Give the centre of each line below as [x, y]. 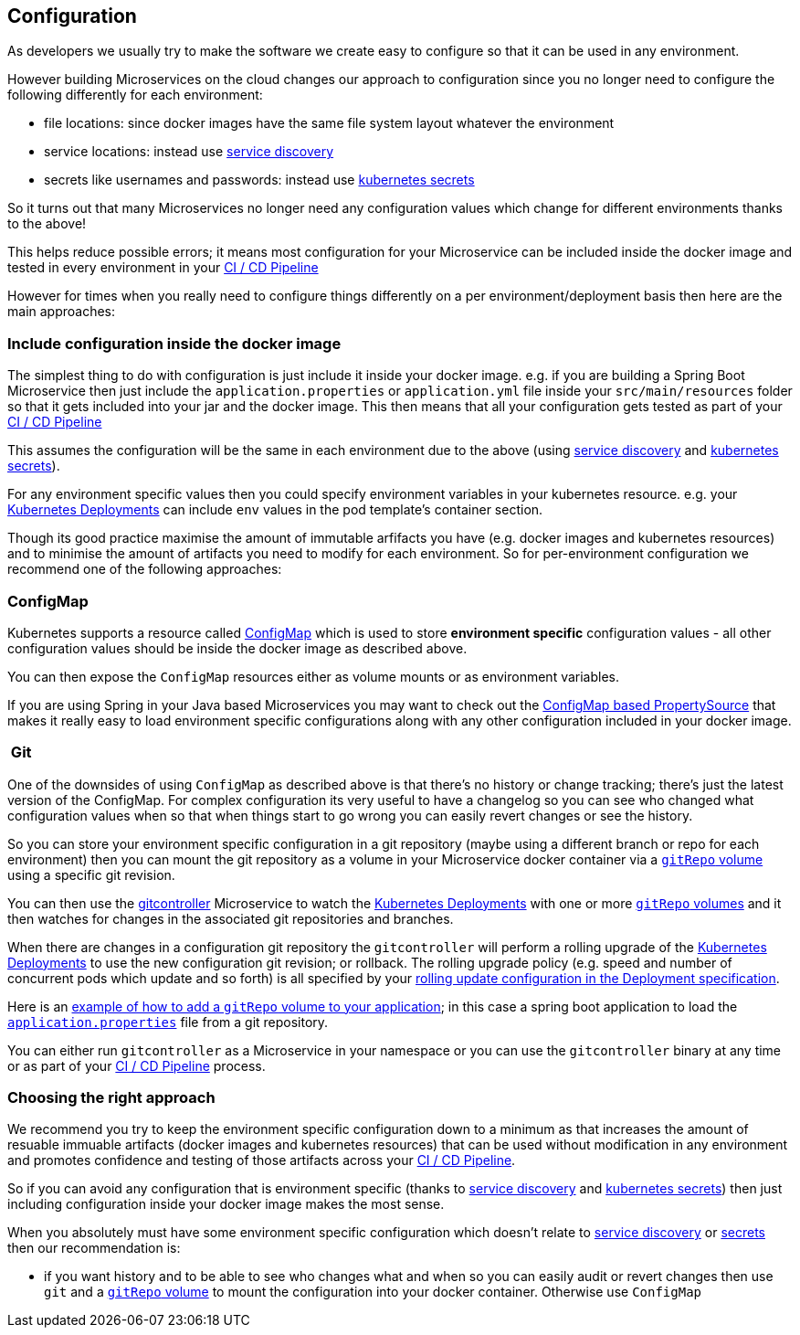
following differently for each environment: [135, 95]
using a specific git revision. [91, 874]
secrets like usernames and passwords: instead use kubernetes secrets [259, 180]
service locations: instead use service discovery [189, 152]
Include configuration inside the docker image [174, 343]
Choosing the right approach [111, 1098]
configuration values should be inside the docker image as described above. [237, 648]
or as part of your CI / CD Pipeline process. [137, 1065]
